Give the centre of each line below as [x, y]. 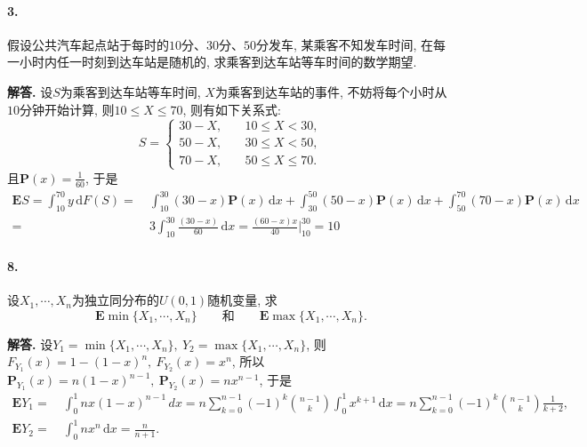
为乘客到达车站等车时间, [130, 91]
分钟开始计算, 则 [67, 109]
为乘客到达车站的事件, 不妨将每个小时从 [331, 91]
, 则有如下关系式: [232, 109]
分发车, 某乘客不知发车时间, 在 [345, 44]
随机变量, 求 [242, 300]
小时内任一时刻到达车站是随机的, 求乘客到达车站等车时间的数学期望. [218, 62]
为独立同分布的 [115, 300]
